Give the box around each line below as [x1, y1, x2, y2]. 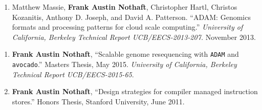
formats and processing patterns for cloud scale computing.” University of [12, 21, 243, 32]
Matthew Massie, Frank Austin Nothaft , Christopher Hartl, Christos [12, 2, 237, 12]
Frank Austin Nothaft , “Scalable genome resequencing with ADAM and [12, 49, 239, 59]
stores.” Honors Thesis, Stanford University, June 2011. [12, 96, 185, 106]
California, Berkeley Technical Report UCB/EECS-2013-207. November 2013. [12, 31, 256, 42]
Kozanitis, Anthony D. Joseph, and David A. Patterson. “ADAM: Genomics [12, 11, 251, 22]
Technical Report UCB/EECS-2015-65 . [12, 69, 134, 79]
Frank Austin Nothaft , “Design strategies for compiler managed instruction [12, 86, 258, 97]
